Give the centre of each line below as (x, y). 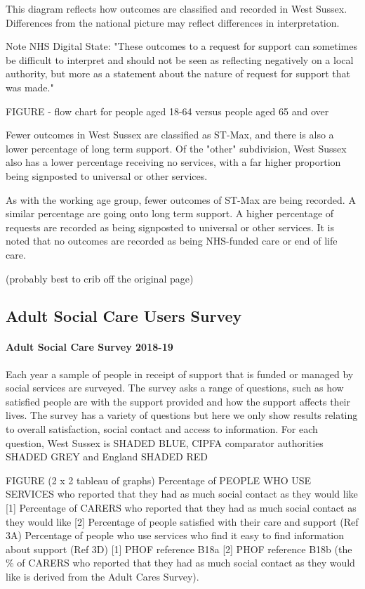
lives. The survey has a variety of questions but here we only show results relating (182, 415)
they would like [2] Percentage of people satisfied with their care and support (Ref (182, 521)
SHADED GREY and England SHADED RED (107, 457)
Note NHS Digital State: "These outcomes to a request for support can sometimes (182, 46)
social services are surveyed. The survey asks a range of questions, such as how (175, 388)
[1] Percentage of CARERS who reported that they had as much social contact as (181, 508)
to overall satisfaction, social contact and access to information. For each (162, 429)
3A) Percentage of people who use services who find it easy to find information (175, 535)
